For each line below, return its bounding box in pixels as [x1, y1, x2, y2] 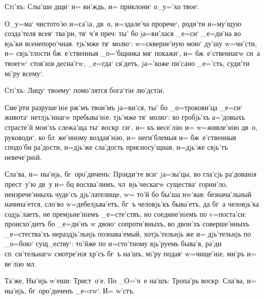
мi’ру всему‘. [5, 68, 43, 78]
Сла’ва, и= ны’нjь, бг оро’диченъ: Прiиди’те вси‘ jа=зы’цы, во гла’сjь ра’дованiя [5, 169, 257, 179]
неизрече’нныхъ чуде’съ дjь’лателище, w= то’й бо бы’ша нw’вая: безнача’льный [5, 188, 252, 199]
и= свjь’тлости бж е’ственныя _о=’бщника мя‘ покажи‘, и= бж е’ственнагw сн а [5, 48, 260, 58]
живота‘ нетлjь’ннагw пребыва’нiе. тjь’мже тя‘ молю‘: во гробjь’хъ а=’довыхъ [5, 112, 245, 122]
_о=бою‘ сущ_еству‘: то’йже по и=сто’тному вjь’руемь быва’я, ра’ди [5, 238, 222, 249]
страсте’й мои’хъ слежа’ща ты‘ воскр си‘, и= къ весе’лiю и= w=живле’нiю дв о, [5, 121, 258, 132]
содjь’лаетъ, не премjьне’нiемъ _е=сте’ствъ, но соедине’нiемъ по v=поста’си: [5, 208, 247, 219]
